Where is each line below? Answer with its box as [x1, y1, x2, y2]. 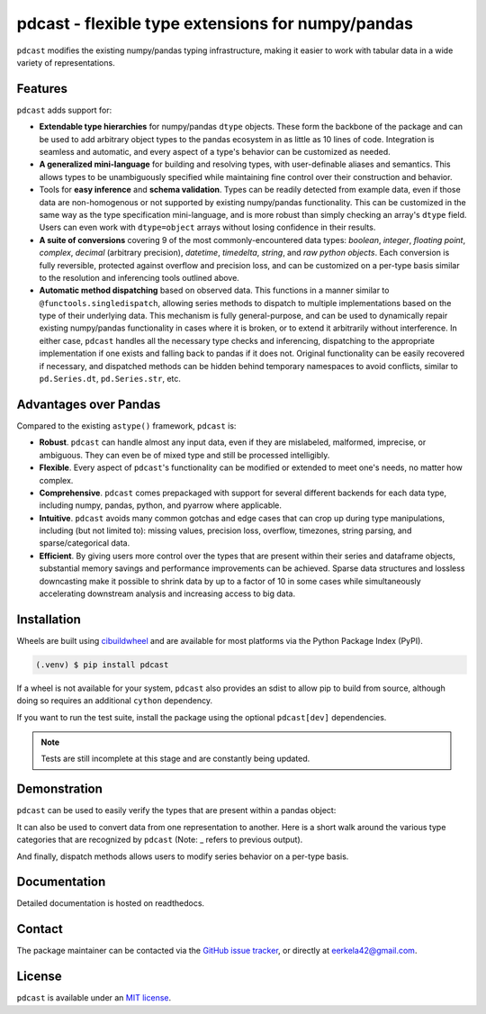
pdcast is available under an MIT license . [16, 992, 172, 1003]
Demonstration [16, 782, 103, 797]
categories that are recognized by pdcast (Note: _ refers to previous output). [16, 834, 303, 846]
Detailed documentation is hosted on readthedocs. [16, 898, 205, 909]
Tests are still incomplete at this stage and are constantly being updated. [40, 753, 310, 765]
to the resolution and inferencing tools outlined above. [39, 272, 240, 283]
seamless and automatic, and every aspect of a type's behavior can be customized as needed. [39, 147, 391, 158]
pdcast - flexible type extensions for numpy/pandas [16, 14, 414, 33]
